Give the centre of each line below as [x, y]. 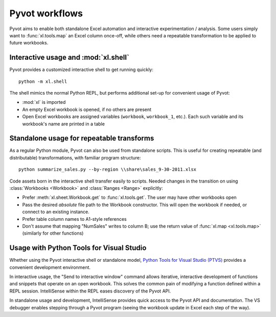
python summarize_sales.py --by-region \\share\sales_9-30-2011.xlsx [108, 169]
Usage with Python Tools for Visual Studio [78, 248]
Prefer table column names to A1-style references [75, 219]
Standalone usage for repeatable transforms [82, 138]
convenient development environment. [50, 267]
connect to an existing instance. [56, 212]
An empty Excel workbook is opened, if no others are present [87, 109]
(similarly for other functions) [53, 233]
